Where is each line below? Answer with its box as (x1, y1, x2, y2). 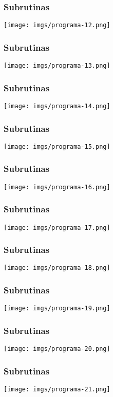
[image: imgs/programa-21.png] (4, 386, 110, 393)
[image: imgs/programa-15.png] (4, 143, 110, 150)
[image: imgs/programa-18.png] (4, 264, 110, 272)
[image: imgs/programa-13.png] (4, 62, 110, 70)
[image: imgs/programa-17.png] (4, 224, 110, 231)
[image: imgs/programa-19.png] (4, 305, 110, 312)
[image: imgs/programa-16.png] (4, 183, 110, 191)
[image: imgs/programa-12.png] (4, 22, 110, 29)
